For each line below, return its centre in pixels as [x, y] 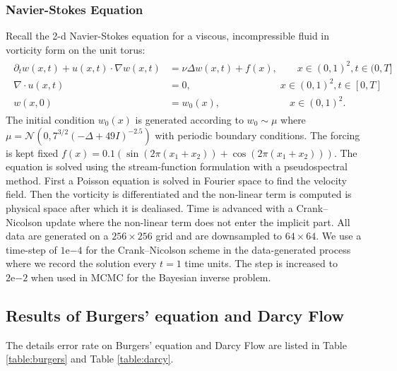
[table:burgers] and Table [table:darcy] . [90, 359]
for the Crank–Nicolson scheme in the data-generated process [218, 249]
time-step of [31, 249]
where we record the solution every [81, 263]
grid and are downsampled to [219, 236]
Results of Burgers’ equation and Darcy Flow [175, 315]
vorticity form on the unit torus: [76, 49]
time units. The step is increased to [261, 263]
